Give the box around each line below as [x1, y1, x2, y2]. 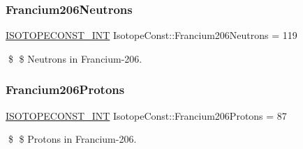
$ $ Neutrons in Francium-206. [8, 51, 142, 65]
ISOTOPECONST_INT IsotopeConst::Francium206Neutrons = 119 [6, 28, 297, 42]
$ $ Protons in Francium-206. [8, 132, 137, 146]
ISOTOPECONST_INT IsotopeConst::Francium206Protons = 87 [6, 108, 287, 123]
